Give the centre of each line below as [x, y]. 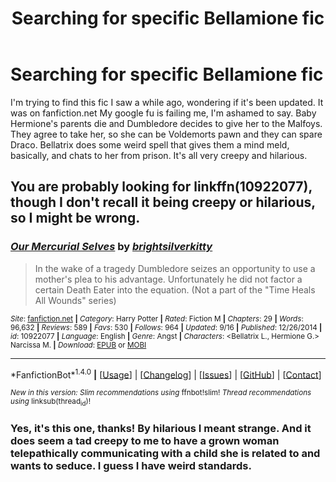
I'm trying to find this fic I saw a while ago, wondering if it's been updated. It [167, 102]
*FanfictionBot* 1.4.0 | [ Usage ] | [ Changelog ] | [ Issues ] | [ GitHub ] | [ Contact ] [166, 374]
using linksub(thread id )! [50, 402]
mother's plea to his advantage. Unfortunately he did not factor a [168, 279]
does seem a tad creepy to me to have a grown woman [145, 440]
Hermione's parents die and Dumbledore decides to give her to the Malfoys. [166, 123]
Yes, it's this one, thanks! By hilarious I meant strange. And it [161, 428]
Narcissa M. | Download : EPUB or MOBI [78, 345]
